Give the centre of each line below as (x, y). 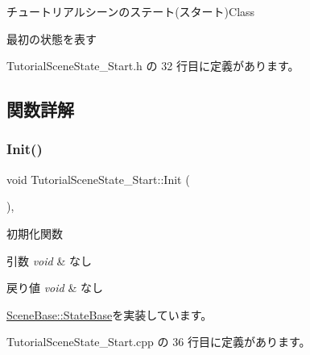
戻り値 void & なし (55, 288)
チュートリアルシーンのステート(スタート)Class (131, 11)
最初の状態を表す (52, 38)
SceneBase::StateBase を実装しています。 (110, 314)
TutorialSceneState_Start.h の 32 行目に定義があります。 (153, 66)
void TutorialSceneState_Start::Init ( (98, 179)
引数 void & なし (49, 260)
